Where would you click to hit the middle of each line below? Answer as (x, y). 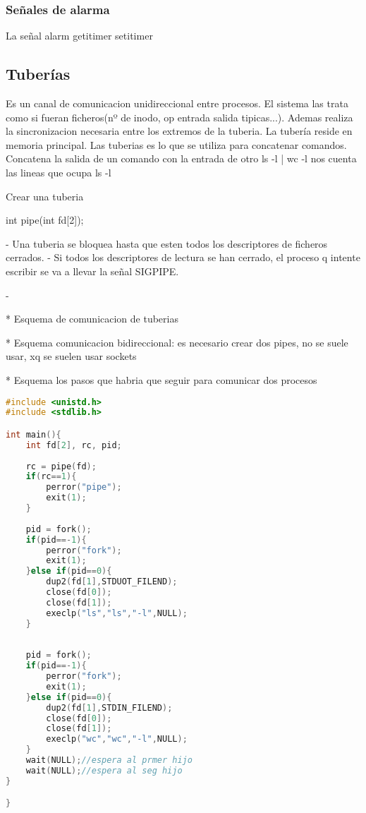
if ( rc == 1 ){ (51, 477)
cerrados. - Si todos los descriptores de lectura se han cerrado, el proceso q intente (183, 257)
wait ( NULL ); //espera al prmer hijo (109, 760)
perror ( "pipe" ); (84, 487)
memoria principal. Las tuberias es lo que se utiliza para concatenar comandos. (176, 144)
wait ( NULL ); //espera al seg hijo (104, 770)
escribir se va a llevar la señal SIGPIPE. (92, 271)
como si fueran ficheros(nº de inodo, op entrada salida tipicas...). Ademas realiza (179, 117)
